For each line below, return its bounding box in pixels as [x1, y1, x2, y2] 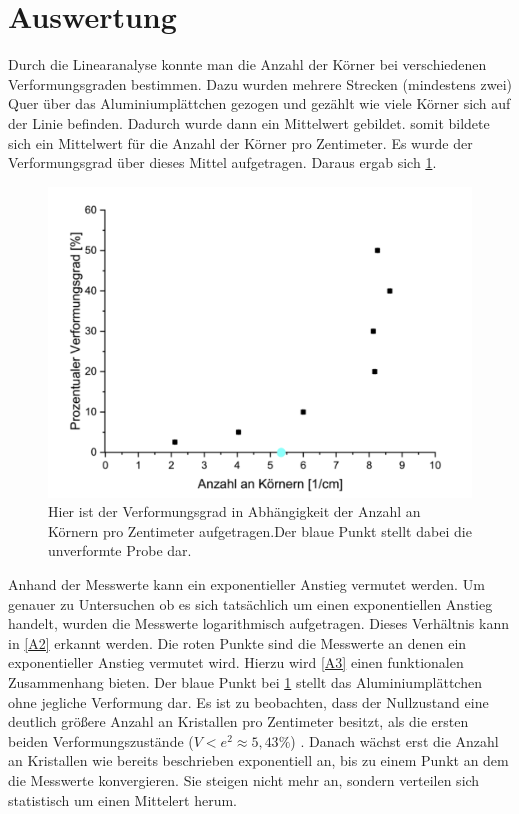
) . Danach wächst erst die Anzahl [290, 730, 499, 751]
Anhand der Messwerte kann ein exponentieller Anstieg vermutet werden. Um [8, 574, 485, 595]
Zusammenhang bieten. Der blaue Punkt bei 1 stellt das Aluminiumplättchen [8, 671, 482, 692]
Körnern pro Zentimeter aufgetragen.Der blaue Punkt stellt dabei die [48, 520, 472, 541]
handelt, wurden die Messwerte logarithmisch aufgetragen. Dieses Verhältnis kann [8, 613, 509, 634]
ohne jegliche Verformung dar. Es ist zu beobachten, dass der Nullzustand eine [8, 691, 489, 712]
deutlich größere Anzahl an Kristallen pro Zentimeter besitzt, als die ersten [8, 711, 469, 732]
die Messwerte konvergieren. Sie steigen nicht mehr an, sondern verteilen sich [8, 769, 480, 790]
